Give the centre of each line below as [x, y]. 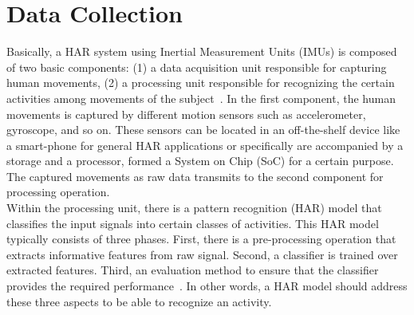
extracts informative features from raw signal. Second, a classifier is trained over [202, 254]
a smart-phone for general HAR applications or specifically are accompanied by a [205, 145]
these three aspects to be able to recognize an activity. [139, 301]
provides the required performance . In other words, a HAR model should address [207, 286]
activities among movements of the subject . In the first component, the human [201, 98]
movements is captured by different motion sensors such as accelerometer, [186, 114]
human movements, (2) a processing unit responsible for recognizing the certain [201, 83]
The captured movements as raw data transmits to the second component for [195, 176]
